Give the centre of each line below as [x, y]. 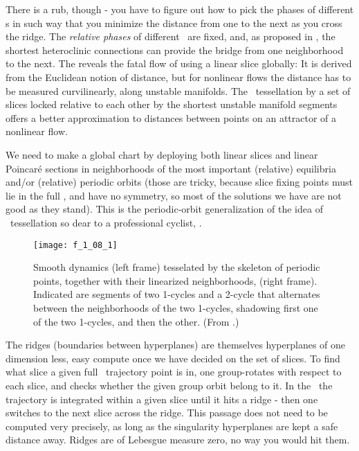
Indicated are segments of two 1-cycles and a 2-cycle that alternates [177, 294]
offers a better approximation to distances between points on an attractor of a [171, 117]
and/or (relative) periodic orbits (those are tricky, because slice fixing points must [179, 182]
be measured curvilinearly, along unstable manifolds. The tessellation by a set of [178, 90]
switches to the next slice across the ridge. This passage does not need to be [167, 413]
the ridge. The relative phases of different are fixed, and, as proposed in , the [171, 36]
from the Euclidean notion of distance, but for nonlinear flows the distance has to [178, 77]
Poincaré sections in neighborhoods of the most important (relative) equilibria [171, 168]
